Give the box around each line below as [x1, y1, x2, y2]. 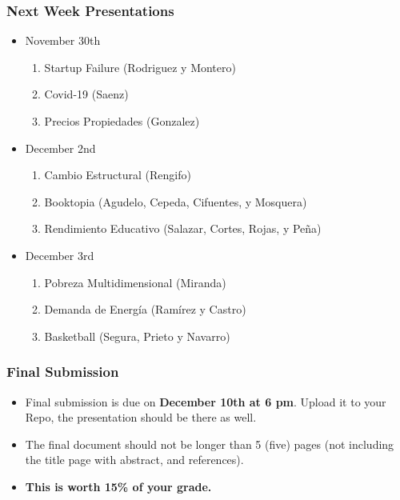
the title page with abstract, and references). [25, 451, 244, 468]
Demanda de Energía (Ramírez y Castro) [44, 301, 246, 318]
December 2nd [25, 139, 96, 156]
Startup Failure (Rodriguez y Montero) [44, 58, 236, 75]
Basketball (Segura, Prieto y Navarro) [44, 327, 230, 344]
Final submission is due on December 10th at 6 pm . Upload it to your [25, 393, 386, 410]
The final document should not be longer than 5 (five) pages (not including [25, 435, 394, 452]
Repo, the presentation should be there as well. [25, 409, 257, 426]
